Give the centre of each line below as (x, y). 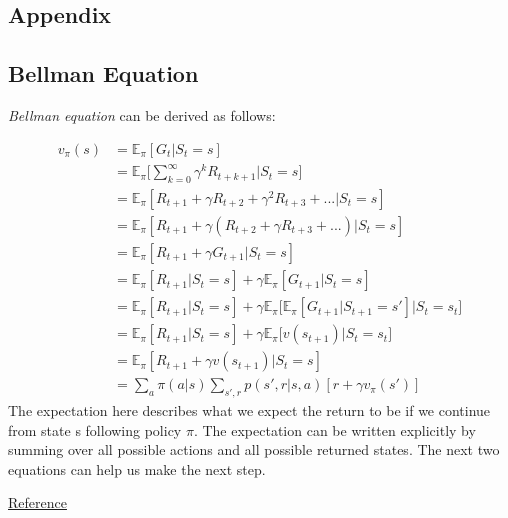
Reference (37, 502)
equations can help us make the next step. (137, 468)
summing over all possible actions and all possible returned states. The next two (254, 449)
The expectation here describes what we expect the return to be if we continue (249, 409)
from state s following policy (95, 429)
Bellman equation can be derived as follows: (142, 114)
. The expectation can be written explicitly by (334, 429)
